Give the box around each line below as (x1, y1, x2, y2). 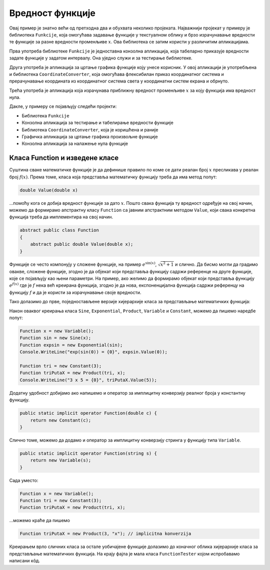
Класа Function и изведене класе (9, 154, 119, 162)
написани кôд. (9, 558, 40, 564)
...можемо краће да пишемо (9, 518, 70, 524)
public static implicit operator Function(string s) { (19, 450, 157, 456)
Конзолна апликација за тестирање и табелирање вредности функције (21, 120, 173, 126)
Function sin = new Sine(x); (19, 335, 91, 341)
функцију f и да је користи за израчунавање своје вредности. (9, 289, 141, 295)
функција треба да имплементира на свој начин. (9, 214, 113, 220)
